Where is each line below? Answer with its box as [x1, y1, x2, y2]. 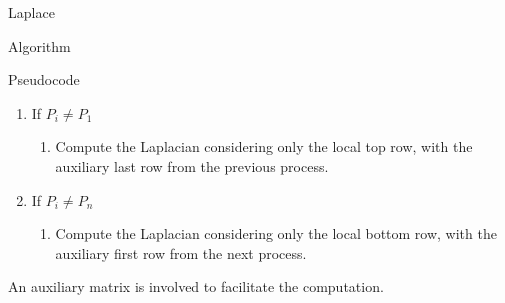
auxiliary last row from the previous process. [55, 155, 329, 176]
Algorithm [8, 35, 71, 56]
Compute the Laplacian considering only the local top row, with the [55, 136, 473, 157]
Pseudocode [8, 69, 80, 90]
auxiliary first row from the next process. [55, 242, 307, 263]
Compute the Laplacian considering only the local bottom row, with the [55, 223, 497, 244]
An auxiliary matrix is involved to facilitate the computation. [8, 276, 384, 297]
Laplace [8, 2, 55, 22]
